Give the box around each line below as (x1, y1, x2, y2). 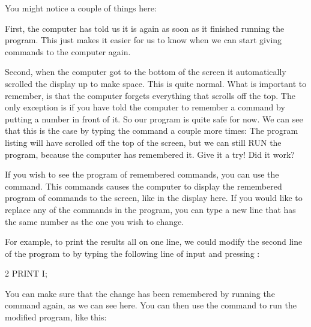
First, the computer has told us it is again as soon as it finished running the (5, 22, 285, 34)
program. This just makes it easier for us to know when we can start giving (5, 34, 282, 46)
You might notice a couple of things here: (5, 2, 157, 14)
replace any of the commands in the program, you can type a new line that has (5, 203, 296, 215)
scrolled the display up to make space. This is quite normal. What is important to (5, 77, 307, 89)
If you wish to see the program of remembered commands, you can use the (5, 168, 279, 181)
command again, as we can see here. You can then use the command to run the (5, 299, 297, 311)
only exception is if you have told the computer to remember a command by (5, 101, 285, 113)
